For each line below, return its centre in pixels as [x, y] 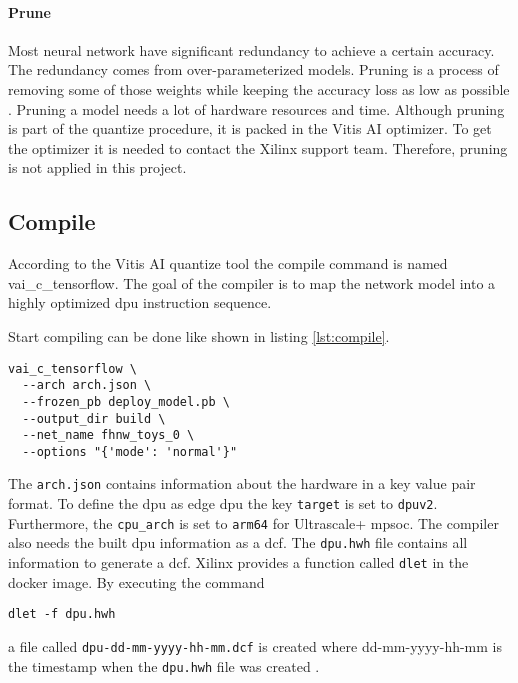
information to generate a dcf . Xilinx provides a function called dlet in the [238, 562]
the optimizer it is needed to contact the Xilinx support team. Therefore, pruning [258, 147]
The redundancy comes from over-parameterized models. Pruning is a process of [253, 69]
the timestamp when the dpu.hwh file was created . [164, 665]
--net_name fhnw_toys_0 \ [108, 435]
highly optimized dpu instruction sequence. [140, 302]
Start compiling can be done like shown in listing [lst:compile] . [199, 335]
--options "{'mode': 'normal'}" [130, 451]
